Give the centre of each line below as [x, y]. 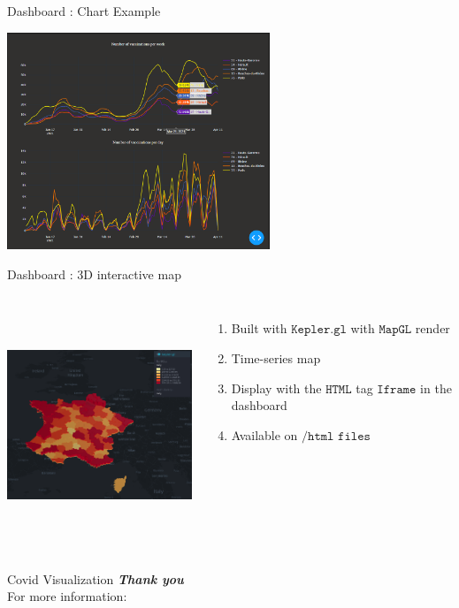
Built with [259, 328]
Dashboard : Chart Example [84, 11]
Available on [264, 434]
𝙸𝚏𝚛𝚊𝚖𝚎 [397, 389]
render [432, 328]
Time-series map [276, 358]
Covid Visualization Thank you [96, 578]
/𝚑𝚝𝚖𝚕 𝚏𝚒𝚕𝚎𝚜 [336, 436]
